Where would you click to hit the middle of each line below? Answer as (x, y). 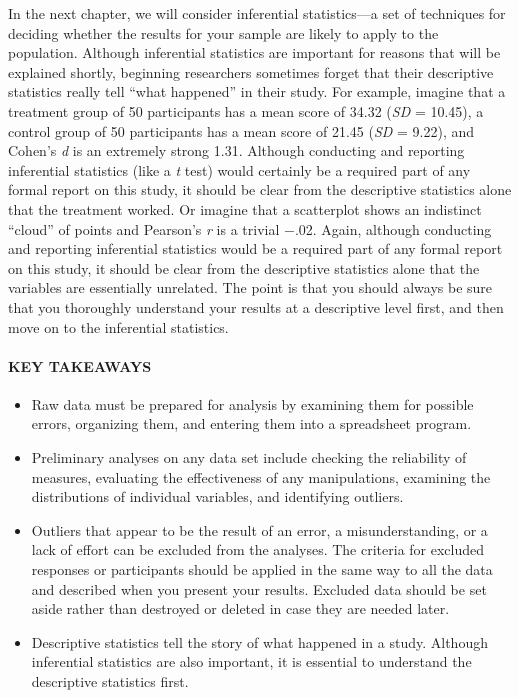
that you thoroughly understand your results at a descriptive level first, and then (256, 306)
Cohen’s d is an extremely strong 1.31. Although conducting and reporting (236, 150)
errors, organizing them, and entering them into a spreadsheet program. (251, 423)
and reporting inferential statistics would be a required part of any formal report (255, 248)
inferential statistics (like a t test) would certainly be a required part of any (239, 169)
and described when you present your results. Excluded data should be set (259, 588)
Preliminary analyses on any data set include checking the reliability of (249, 457)
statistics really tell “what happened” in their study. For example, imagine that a (257, 91)
